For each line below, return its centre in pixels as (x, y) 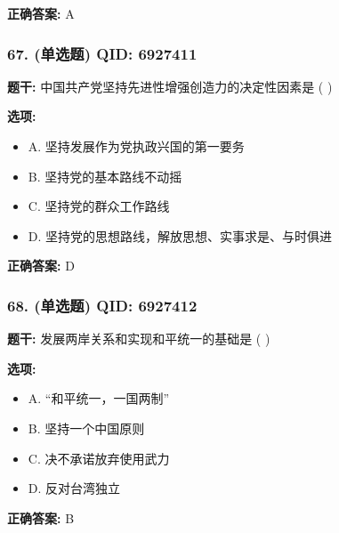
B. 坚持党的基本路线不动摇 (105, 176)
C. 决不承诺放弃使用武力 (99, 458)
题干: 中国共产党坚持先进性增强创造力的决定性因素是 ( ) (170, 86)
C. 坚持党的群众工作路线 (99, 206)
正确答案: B (41, 517)
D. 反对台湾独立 (74, 488)
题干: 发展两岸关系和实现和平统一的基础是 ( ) (139, 339)
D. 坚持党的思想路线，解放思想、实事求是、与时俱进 (180, 235)
